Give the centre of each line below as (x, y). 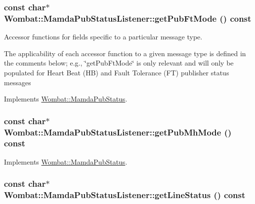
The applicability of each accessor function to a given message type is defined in (125, 53)
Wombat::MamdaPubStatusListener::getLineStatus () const (125, 195)
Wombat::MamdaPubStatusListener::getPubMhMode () (118, 132)
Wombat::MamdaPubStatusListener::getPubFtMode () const (128, 18)
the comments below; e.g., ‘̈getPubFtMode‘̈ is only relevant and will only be (119, 63)
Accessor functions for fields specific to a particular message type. (103, 37)
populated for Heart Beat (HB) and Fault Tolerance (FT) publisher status (117, 72)
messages (18, 82)
